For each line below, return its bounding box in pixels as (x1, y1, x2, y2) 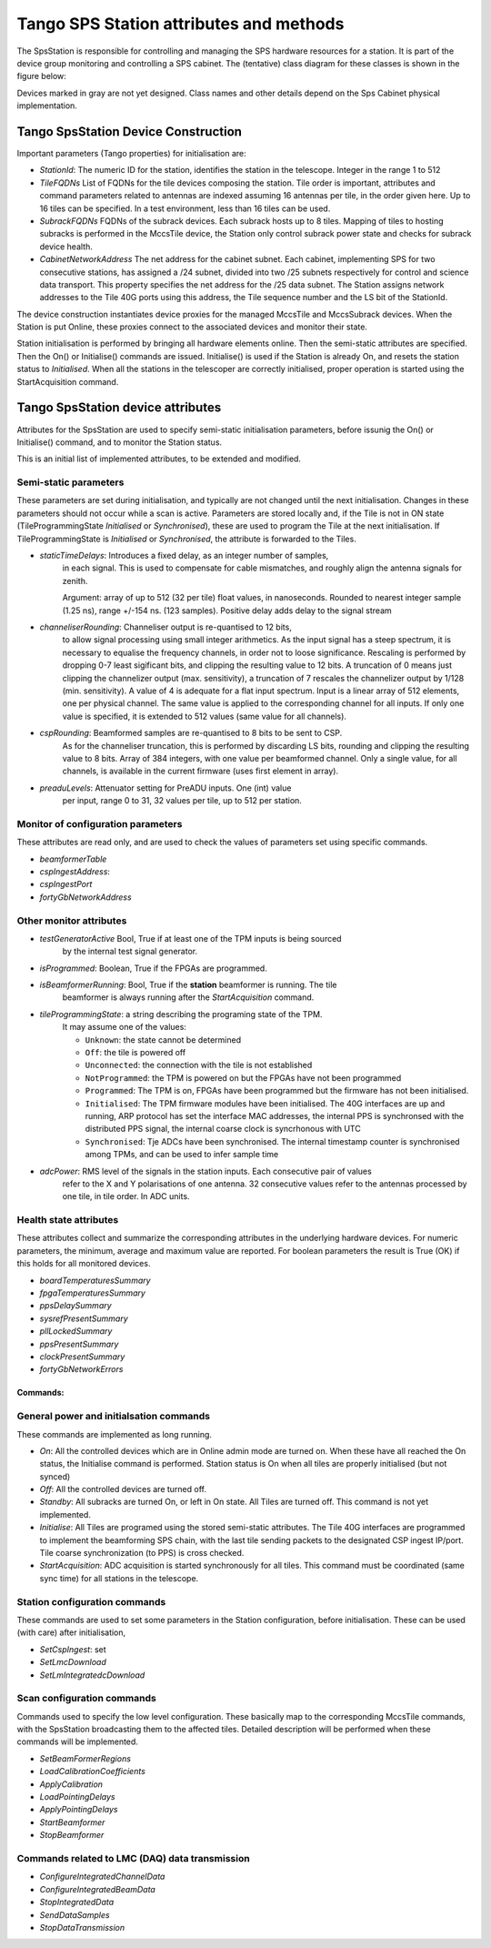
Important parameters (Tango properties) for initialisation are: (16, 148, 247, 159)
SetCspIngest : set (39, 1643, 106, 1655)
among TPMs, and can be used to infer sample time (85, 1149, 279, 1160)
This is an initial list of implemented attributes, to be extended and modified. (16, 453, 302, 464)
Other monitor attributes (16, 914, 127, 927)
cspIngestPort (39, 879, 93, 890)
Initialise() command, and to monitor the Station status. (16, 437, 223, 448)
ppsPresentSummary (39, 1338, 119, 1349)
